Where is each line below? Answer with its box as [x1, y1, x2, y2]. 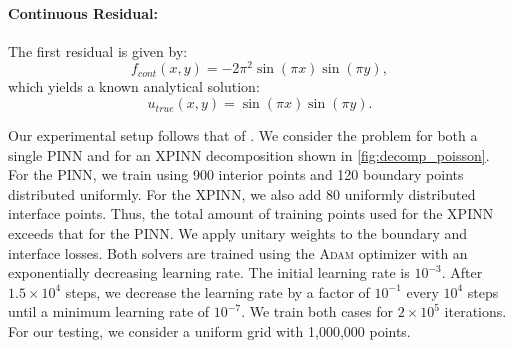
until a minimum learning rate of [8, 301, 210, 322]
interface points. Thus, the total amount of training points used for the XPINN [8, 203, 494, 224]
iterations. [444, 301, 507, 322]
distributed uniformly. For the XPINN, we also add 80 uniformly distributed [8, 183, 476, 204]
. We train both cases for [241, 301, 394, 322]
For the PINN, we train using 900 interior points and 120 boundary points [8, 164, 464, 185]
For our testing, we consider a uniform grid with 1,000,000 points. [8, 321, 411, 341]
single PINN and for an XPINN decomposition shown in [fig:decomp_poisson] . [8, 144, 490, 165]
